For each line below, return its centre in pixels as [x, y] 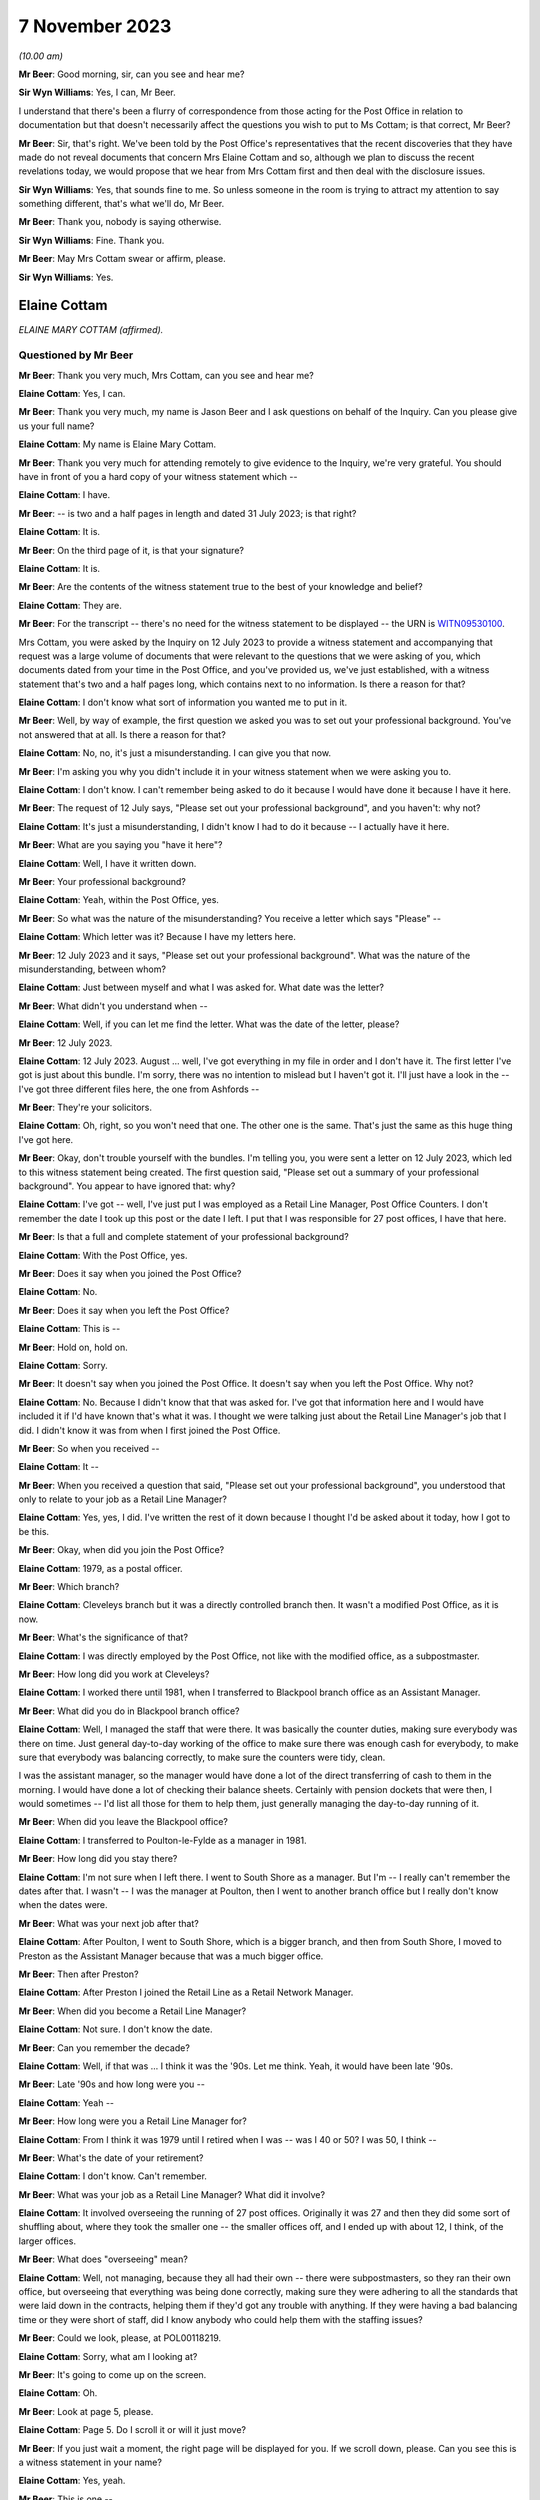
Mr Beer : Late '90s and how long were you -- [111, 2084]
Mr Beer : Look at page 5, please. [86, 2411]
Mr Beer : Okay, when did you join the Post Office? [121, 1550]
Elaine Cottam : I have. [64, 495]
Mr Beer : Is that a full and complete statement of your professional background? [183, 1237]
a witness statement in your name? [90, 2462]
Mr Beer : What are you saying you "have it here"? [120, 845]
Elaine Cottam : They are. [70, 605]
